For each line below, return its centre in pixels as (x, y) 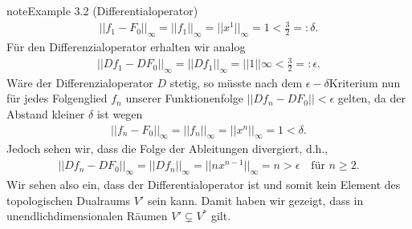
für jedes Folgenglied (57, 98)
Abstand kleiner (46, 114)
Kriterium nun (365, 82)
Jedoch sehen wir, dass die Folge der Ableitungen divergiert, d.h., (167, 149)
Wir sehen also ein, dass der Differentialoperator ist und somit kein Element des (204, 184)
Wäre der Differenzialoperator (80, 82)
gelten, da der (371, 98)
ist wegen (120, 114)
